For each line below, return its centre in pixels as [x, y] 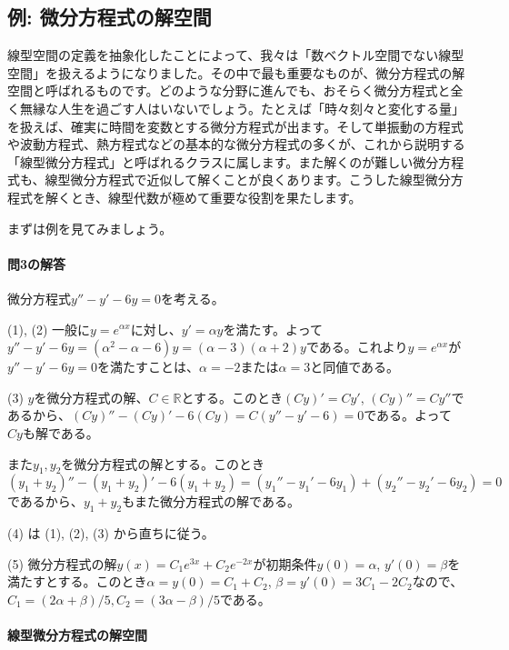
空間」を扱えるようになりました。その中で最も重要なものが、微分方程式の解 [236, 72]
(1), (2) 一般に [49, 329]
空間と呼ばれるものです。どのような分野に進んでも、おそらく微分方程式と [229, 90]
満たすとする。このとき [77, 581]
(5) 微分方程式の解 [62, 563]
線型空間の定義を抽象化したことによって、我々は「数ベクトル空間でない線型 [236, 55]
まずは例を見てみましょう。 [90, 228]
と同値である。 [355, 367]
